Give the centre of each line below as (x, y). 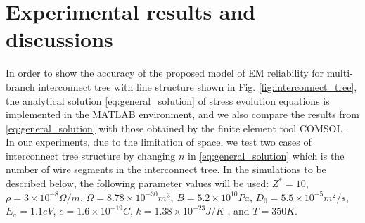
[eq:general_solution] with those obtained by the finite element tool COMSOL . (177, 128)
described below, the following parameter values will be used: (137, 183)
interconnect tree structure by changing (91, 155)
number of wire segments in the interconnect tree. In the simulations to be (166, 169)
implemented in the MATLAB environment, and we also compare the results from (182, 114)
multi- (340, 73)
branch (20, 86)
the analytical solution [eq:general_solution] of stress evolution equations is (168, 100)
